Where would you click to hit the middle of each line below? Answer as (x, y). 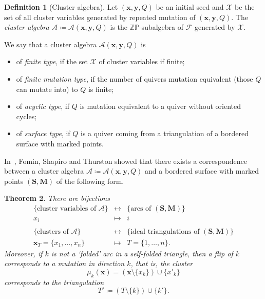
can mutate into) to (47, 89)
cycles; (26, 116)
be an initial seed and (190, 7)
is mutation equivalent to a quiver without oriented (160, 106)
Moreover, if (23, 253)
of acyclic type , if (43, 106)
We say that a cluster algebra (50, 44)
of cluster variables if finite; (142, 61)
